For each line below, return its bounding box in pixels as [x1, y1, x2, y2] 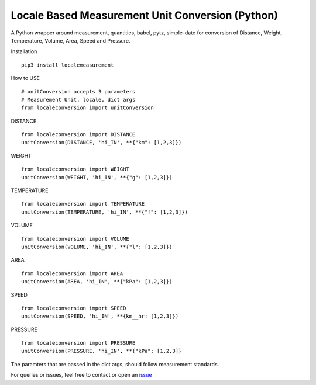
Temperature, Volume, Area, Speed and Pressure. [11, 37, 130, 44]
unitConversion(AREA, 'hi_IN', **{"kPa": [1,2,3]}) [21, 278, 173, 285]
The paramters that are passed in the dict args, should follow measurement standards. [11, 360, 219, 367]
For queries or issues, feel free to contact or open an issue [11, 372, 152, 379]
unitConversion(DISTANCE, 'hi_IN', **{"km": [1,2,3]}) [21, 139, 182, 146]
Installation [11, 48, 37, 55]
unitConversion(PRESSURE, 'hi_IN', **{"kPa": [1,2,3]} [21, 348, 182, 355]
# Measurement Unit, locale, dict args [21, 96, 136, 103]
